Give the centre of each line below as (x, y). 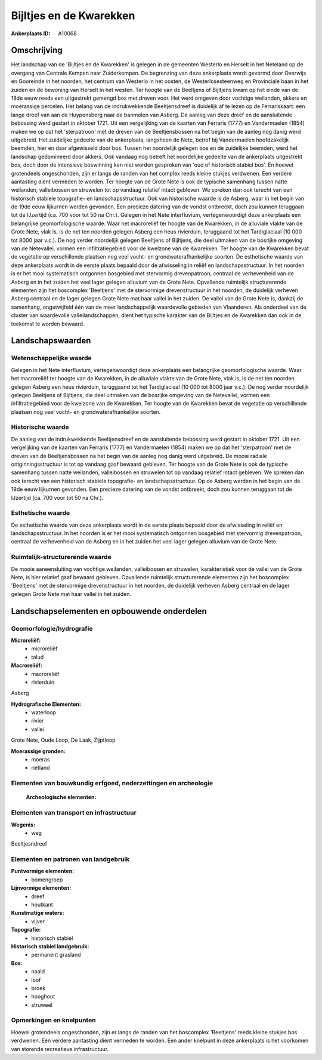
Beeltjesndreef (29, 844)
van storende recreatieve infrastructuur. (60, 1049)
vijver (38, 921)
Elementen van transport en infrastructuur (74, 813)
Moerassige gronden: (38, 751)
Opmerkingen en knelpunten (53, 1020)
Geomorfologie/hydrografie (52, 628)
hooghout (43, 997)
